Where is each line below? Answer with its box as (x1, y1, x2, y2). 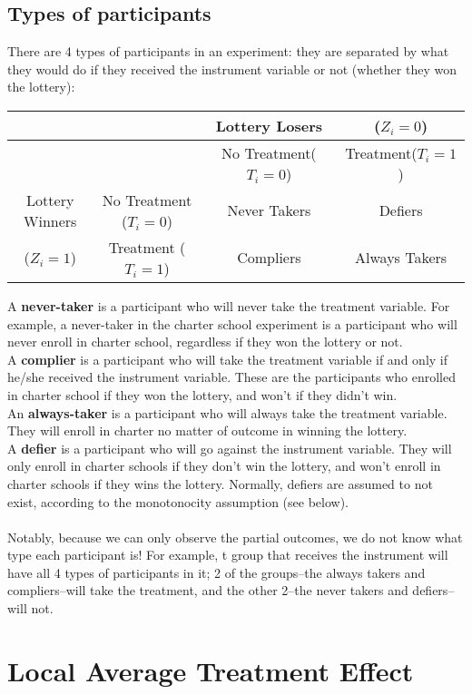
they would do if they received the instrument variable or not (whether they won (7, 59, 457, 78)
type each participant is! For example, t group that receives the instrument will (7, 545, 448, 564)
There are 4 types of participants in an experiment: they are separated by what (7, 42, 449, 61)
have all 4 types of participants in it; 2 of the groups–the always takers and (7, 562, 426, 582)
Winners (24, 210, 77, 231)
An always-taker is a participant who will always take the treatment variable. (7, 403, 447, 422)
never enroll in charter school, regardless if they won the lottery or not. (7, 332, 403, 351)
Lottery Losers (215, 114, 322, 136)
